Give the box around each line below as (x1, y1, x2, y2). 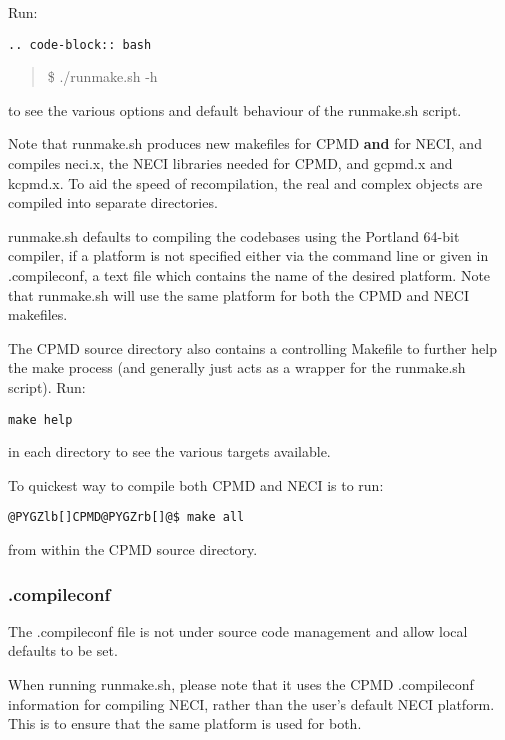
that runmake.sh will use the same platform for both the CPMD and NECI (8, 284, 470, 305)
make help (8, 412, 73, 427)
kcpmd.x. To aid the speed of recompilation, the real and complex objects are (8, 172, 483, 193)
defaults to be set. (8, 640, 118, 661)
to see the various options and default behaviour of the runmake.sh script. (8, 99, 462, 120)
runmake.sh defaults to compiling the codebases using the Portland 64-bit (8, 225, 460, 246)
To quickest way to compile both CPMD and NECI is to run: (8, 474, 384, 495)
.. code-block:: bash (8, 37, 152, 52)
